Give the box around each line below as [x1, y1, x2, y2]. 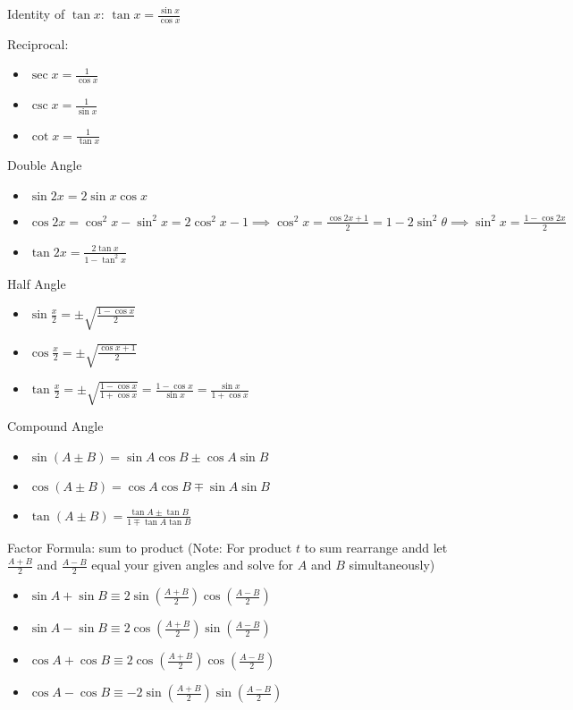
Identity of [7, 4, 65, 22]
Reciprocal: [7, 34, 69, 53]
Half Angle [7, 274, 66, 292]
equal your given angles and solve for [91, 555, 294, 574]
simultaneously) [349, 555, 435, 574]
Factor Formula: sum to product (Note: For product [7, 537, 292, 556]
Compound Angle [7, 417, 104, 435]
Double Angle [7, 156, 82, 174]
